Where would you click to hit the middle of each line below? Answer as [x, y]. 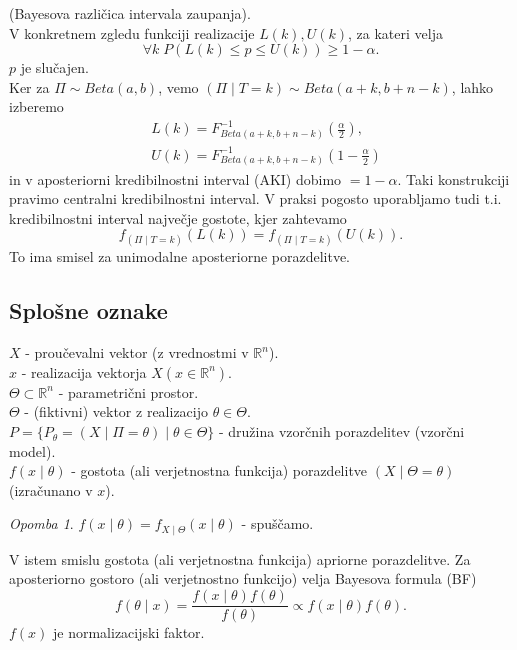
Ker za [29, 86]
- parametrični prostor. [128, 391]
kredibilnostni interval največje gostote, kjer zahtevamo [178, 217]
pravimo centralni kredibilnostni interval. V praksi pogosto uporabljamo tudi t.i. [255, 198]
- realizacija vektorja [84, 371]
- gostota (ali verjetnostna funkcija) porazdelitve [219, 470]
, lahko [472, 86]
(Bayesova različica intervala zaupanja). [130, 13]
